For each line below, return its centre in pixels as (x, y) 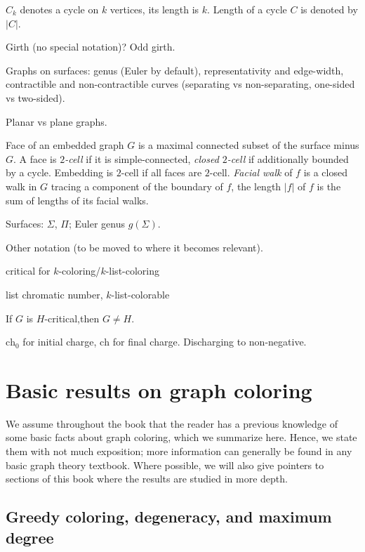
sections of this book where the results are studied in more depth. (147, 479)
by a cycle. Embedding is (60, 172)
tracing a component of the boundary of (137, 186)
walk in (21, 186)
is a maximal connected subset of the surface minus (248, 145)
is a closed (325, 172)
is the (329, 186)
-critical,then (72, 318)
